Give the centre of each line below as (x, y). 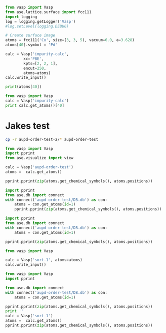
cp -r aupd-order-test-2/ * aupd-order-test (52, 139)
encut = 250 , (35, 68)
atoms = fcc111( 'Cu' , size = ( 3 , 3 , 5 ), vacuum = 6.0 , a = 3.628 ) (70, 40)
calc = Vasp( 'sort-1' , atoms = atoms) (44, 260)
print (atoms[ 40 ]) (24, 87)
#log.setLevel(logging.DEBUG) (37, 26)
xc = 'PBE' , (34, 58)
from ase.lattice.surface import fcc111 (49, 12)
